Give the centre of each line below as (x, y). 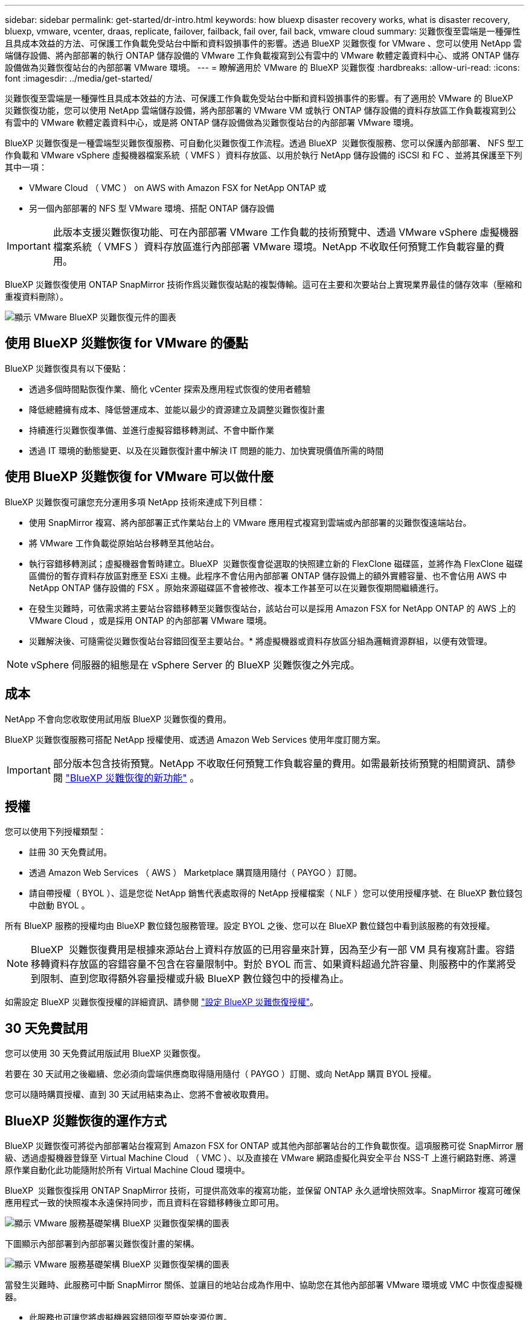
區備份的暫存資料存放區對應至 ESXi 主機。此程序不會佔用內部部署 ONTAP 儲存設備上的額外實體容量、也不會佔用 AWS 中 (268, 575)
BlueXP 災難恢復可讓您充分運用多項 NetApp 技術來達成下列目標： (135, 502)
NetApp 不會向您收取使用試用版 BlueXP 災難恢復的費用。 (118, 719)
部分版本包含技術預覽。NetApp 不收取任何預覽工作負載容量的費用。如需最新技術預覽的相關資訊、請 (279, 763)
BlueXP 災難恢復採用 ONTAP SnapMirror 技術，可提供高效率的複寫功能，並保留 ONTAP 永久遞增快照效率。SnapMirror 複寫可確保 (263, 1191)
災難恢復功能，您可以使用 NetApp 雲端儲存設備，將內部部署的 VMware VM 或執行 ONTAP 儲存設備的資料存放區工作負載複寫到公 (261, 110)
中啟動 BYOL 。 (59, 905)
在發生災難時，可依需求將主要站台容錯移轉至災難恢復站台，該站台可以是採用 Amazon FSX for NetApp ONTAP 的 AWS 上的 (273, 608)
